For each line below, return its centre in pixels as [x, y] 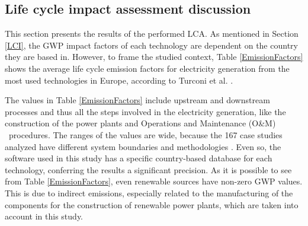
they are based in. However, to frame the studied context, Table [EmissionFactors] [154, 57]
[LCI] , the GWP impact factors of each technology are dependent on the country [151, 45]
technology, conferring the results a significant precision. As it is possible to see [148, 169]
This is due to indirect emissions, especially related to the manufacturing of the [149, 192]
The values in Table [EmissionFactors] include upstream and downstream [137, 100]
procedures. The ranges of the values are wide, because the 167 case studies [145, 134]
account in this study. [44, 216]
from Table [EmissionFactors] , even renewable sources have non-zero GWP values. [154, 181]
